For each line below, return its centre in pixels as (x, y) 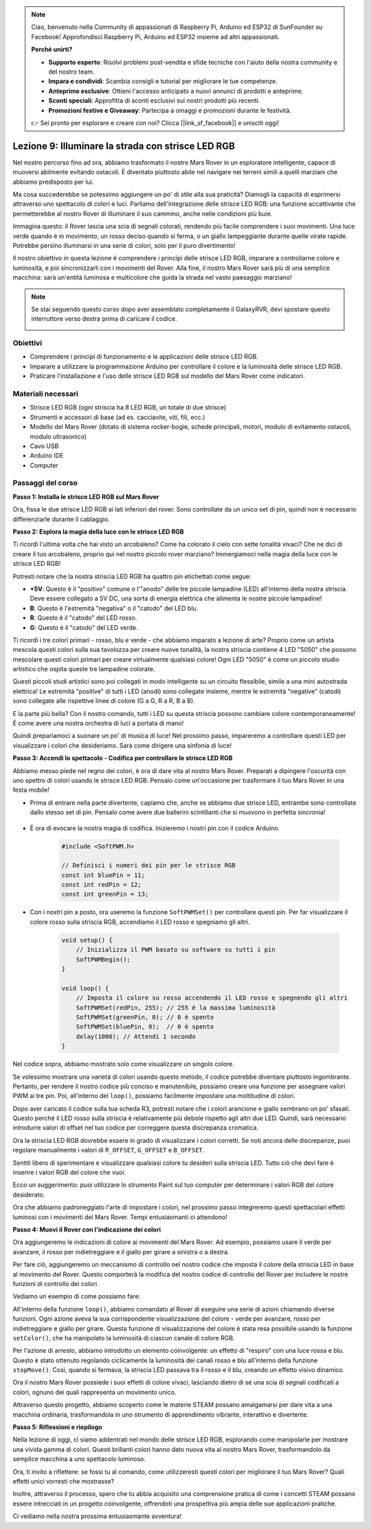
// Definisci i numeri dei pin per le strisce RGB (149, 865)
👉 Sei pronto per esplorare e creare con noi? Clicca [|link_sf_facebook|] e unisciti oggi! (155, 123)
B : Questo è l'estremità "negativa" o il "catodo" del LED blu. (114, 608)
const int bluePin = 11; (103, 875)
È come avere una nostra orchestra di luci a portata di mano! (98, 724)
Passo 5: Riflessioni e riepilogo (57, 1427)
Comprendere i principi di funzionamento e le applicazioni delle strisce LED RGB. (144, 357)
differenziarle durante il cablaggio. (61, 519)
